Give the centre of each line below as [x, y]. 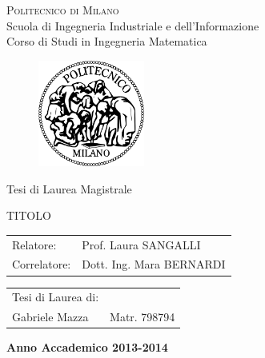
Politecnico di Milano [63, 10]
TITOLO [29, 215]
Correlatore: [42, 264]
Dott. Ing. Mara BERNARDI [154, 264]
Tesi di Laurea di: [56, 297]
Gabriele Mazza [50, 317]
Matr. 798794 [143, 317]
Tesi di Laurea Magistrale [69, 188]
